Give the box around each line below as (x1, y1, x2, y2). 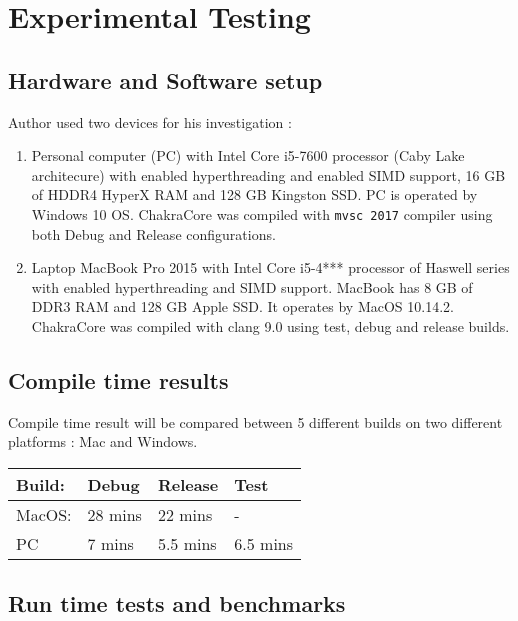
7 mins (87, 531, 134, 555)
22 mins (157, 502, 213, 526)
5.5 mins (157, 531, 217, 555)
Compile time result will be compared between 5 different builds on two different (8, 411, 503, 432)
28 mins (87, 502, 142, 526)
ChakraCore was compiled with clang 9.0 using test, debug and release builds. (31, 315, 510, 336)
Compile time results (8, 364, 229, 395)
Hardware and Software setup (8, 64, 323, 95)
